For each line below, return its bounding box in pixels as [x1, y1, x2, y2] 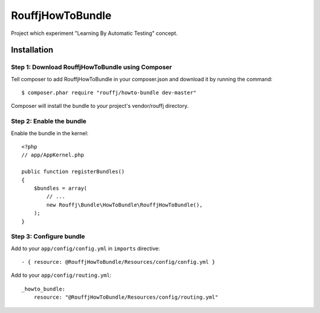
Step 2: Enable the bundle [11, 117, 87, 126]
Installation [11, 45, 53, 55]
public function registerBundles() [21, 168, 125, 175]
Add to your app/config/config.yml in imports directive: [11, 245, 160, 252]
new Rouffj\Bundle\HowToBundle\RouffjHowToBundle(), [46, 202, 203, 208]
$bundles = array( [33, 184, 88, 191]
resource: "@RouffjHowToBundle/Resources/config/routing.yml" [33, 294, 219, 301]
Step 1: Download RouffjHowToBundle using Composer [11, 63, 172, 71]
